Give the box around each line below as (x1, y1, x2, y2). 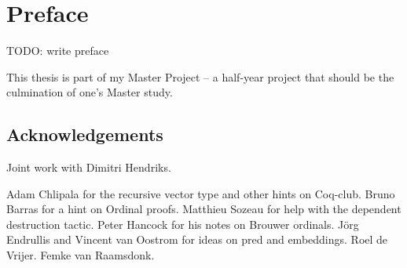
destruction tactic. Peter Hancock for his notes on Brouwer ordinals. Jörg (6, 215, 359, 232)
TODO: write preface (6, 42, 109, 59)
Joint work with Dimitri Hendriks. (6, 159, 171, 176)
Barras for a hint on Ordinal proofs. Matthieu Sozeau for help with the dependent (6, 201, 401, 217)
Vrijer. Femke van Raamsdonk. (6, 247, 155, 263)
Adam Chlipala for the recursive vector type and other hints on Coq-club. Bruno (6, 185, 395, 201)
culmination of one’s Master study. (6, 84, 173, 100)
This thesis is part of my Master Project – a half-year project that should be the (6, 68, 394, 85)
